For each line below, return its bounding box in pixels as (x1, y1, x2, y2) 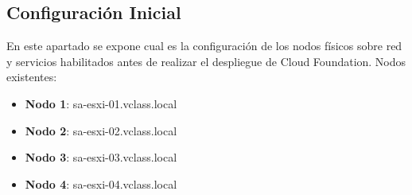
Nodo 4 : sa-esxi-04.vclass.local (25, 175, 177, 192)
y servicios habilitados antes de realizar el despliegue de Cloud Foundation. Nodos (6, 53, 406, 69)
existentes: (6, 68, 57, 85)
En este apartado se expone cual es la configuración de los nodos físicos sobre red (6, 37, 402, 54)
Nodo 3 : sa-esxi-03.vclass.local (25, 149, 177, 166)
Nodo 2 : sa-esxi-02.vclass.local (25, 122, 177, 138)
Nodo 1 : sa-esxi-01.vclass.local (25, 95, 177, 111)
